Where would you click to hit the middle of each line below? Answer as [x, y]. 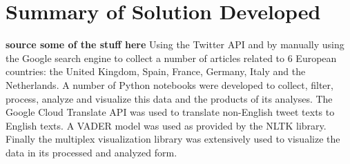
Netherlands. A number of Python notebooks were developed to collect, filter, [169, 84]
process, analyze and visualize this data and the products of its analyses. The [169, 98]
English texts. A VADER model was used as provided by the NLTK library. [166, 125]
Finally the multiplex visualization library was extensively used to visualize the [173, 139]
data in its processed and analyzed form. [91, 152]
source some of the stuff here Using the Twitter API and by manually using [175, 44]
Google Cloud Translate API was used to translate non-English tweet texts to [170, 112]
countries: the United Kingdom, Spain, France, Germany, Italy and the [156, 71]
